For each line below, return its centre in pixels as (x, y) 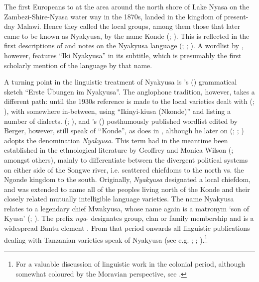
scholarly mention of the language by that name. (78, 65)
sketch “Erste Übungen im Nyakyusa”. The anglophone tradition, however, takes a (129, 91)
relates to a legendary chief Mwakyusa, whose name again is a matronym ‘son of (127, 208)
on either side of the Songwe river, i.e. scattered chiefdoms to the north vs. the (124, 169)
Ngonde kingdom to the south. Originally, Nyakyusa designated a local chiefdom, (127, 179)
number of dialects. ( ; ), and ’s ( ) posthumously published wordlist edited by (121, 121)
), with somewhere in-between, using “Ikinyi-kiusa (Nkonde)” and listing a (117, 111)
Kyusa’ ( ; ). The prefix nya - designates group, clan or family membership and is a (129, 218)
